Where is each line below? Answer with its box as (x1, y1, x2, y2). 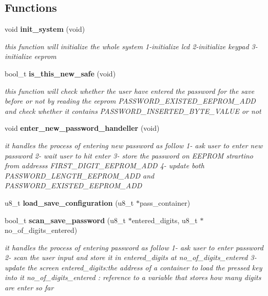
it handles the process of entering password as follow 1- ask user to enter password (5, 242, 263, 252)
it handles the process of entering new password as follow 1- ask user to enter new (5, 140, 263, 150)
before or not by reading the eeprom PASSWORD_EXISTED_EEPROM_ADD (5, 95, 256, 106)
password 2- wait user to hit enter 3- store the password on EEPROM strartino (5, 150, 254, 161)
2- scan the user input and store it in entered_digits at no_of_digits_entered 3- (5, 252, 257, 263)
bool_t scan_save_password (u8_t (5, 214, 126, 225)
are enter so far (5, 282, 54, 293)
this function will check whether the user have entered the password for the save (5, 85, 255, 96)
